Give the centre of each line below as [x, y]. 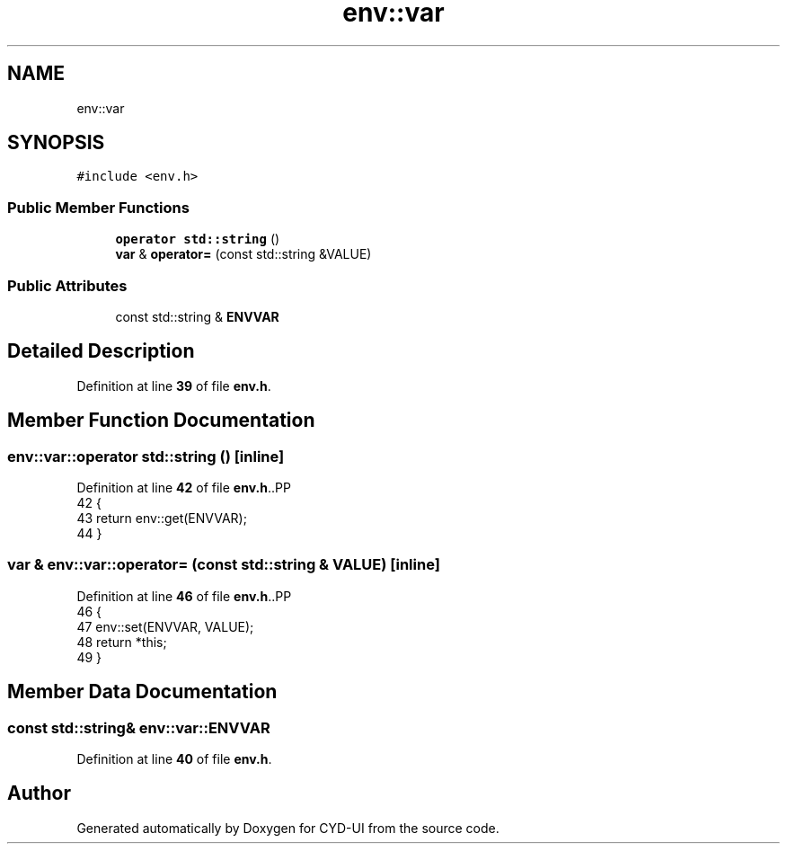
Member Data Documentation [142, 692]
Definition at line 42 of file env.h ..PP [184, 488]
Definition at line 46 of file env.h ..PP [184, 596]
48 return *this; [122, 642]
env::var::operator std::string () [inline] [146, 456]
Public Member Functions [98, 207]
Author [39, 793]
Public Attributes [67, 285]
